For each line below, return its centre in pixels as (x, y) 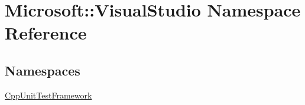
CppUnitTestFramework (48, 95)
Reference (46, 33)
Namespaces (43, 70)
